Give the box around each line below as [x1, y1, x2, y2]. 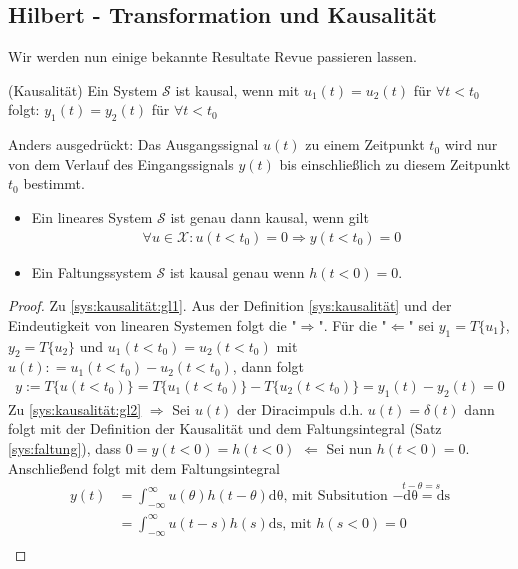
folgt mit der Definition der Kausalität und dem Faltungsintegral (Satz [8, 418, 442, 439]
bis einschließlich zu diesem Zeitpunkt [279, 153, 511, 174]
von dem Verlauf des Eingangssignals [8, 153, 234, 174]
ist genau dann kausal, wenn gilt [170, 206, 369, 227]
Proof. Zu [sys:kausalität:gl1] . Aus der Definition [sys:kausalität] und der [8, 295, 452, 316]
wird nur [444, 134, 498, 155]
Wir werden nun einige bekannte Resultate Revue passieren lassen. [8, 46, 417, 67]
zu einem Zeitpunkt [305, 134, 425, 155]
